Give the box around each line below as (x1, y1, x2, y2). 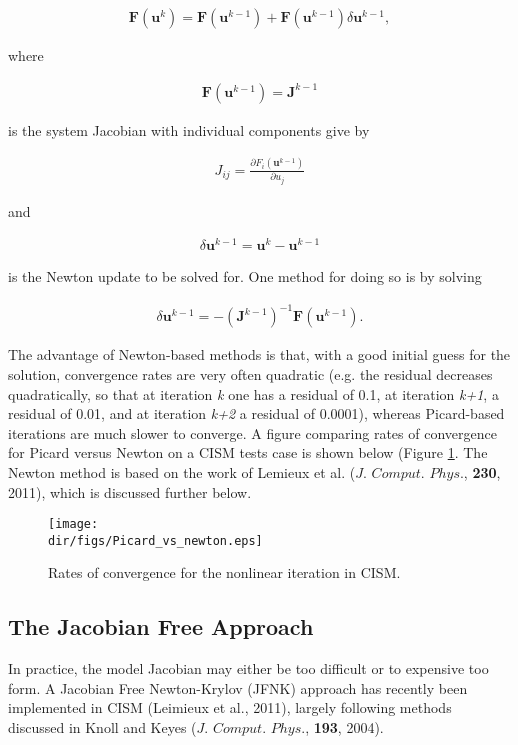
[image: (48, 517, 99, 532)
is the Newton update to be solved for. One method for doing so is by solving (8, 266, 482, 287)
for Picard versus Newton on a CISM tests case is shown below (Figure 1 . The (8, 442, 488, 463)
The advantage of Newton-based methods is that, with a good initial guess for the (8, 344, 511, 365)
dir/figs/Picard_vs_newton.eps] (48, 533, 263, 548)
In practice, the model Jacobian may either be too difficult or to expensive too (8, 658, 489, 679)
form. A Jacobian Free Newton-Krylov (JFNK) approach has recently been (8, 677, 468, 698)
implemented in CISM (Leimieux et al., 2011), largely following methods (8, 697, 452, 718)
